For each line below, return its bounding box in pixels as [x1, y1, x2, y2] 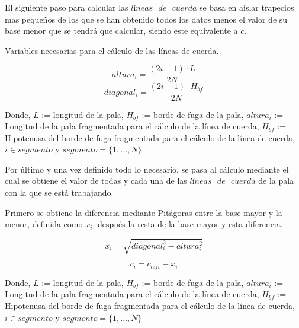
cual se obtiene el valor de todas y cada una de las [5, 174, 187, 187]
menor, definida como [5, 218, 83, 230]
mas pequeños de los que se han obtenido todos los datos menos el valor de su [5, 12, 288, 25]
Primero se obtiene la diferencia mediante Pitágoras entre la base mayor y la [5, 206, 282, 218]
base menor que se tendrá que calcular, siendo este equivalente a [5, 24, 238, 37]
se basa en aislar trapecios [199, 1, 294, 13]
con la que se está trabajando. [5, 186, 114, 199]
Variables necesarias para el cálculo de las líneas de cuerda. [5, 44, 219, 56]
